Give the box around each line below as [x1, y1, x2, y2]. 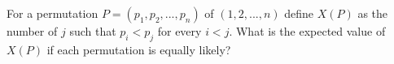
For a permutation [7, 5, 98, 21]
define [284, 5, 314, 21]
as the [357, 5, 388, 21]
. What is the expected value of [229, 23, 386, 39]
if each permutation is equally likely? [46, 41, 231, 58]
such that [69, 23, 116, 39]
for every [157, 23, 202, 39]
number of [7, 23, 58, 39]
